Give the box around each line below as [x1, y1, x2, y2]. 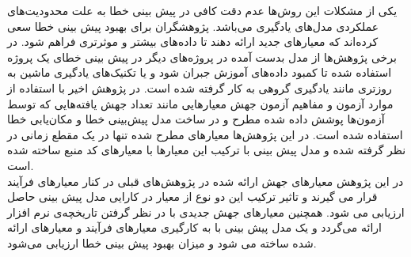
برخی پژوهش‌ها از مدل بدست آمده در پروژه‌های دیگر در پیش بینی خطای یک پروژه [7, 48, 397, 65]
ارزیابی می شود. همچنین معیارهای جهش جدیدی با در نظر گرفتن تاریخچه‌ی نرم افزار [7, 203, 405, 220]
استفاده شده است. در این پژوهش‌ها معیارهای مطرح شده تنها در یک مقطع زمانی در [7, 126, 403, 142]
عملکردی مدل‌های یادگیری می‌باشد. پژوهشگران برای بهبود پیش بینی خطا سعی [7, 17, 379, 34]
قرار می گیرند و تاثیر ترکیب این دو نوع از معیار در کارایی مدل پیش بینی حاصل [7, 188, 378, 205]
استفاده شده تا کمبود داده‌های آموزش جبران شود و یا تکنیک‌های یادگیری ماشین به [7, 64, 392, 81]
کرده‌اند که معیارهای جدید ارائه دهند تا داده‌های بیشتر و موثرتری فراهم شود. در [7, 33, 379, 50]
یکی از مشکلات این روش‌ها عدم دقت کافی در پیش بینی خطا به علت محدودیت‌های [7, 2, 398, 18]
